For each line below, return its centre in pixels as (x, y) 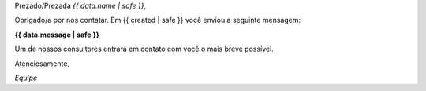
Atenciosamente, (42, 64)
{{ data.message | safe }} (57, 35)
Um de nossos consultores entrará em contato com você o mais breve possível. (144, 49)
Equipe (26, 78)
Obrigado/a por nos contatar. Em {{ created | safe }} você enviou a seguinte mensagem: (158, 20)
